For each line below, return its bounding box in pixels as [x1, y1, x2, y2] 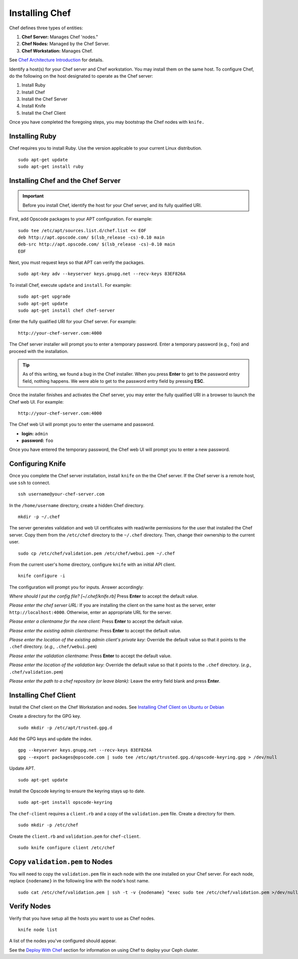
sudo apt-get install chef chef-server [18, 308, 115, 313]
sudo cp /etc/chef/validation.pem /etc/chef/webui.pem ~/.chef [18, 550, 175, 556]
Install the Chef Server [21, 96, 68, 102]
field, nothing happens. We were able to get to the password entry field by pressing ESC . [22, 378, 205, 384]
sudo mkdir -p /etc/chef [18, 822, 78, 828]
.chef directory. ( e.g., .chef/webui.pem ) [9, 644, 97, 650]
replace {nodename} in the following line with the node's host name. [9, 878, 150, 884]
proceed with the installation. [9, 348, 69, 354]
